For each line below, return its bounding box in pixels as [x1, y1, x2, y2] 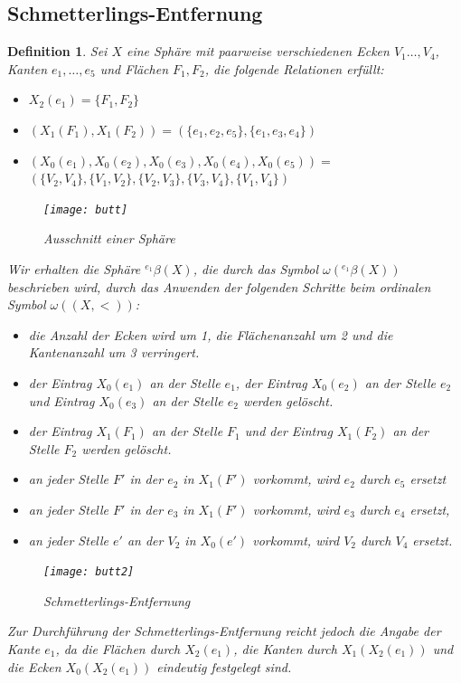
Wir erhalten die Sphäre [7, 260, 141, 279]
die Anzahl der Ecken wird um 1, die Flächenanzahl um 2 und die [28, 325, 393, 344]
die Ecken [7, 657, 61, 676]
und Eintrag [28, 391, 95, 410]
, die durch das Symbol [193, 260, 319, 279]
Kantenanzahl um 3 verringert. [28, 343, 200, 362]
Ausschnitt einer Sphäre [43, 229, 175, 248]
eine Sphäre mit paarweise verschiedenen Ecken [127, 42, 390, 61]
